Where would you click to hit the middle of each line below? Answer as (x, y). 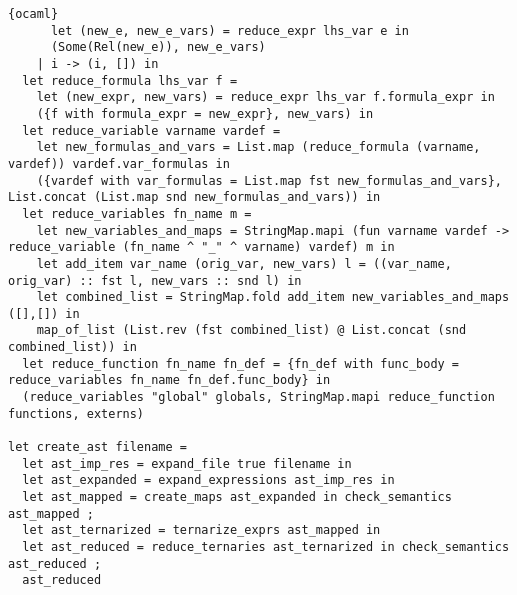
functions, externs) (76, 413)
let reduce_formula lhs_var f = (130, 80)
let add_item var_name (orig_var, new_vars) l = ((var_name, (244, 263)
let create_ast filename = (97, 447)
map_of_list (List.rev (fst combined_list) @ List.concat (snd (251, 330)
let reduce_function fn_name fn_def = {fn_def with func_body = (241, 363)
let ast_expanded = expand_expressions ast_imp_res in (208, 480)
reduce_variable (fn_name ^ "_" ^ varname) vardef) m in (201, 247)
